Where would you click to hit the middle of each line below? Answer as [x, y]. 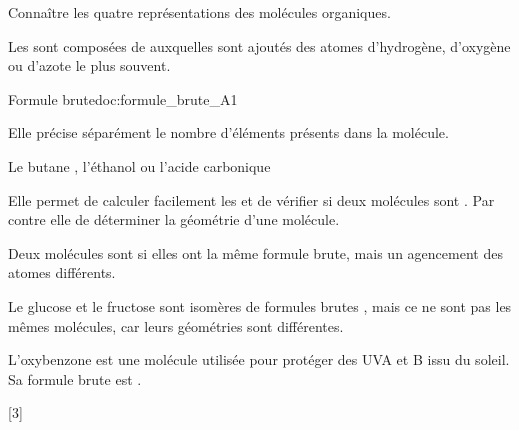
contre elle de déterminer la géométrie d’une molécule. [174, 219]
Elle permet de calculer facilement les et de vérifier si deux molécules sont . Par [251, 199]
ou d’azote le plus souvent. [89, 65]
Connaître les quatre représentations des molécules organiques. [199, 12]
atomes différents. [62, 272]
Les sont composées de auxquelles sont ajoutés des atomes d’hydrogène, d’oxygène [259, 45]
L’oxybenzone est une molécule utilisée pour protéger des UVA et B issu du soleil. [259, 359]
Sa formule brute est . [75, 378]
